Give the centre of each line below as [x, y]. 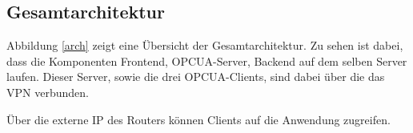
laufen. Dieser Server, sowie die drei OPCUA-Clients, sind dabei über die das [196, 77]
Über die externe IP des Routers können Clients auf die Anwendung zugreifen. [198, 119]
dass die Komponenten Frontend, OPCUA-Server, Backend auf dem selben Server [207, 60]
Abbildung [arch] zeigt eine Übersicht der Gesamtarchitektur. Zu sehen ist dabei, [205, 45]
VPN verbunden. [48, 92]
